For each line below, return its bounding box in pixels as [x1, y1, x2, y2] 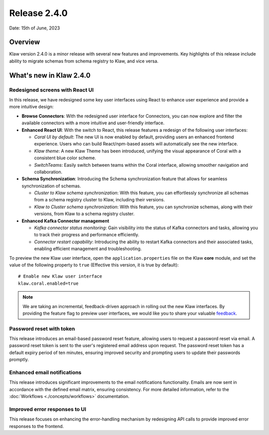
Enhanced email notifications [9, 369, 82, 376]
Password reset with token [9, 325, 75, 332]
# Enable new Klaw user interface [18, 274, 102, 279]
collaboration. [34, 169, 62, 175]
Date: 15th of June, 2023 [9, 25, 60, 31]
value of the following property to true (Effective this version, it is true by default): [9, 262, 179, 268]
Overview [9, 38, 40, 46]
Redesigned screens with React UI [9, 86, 94, 93]
